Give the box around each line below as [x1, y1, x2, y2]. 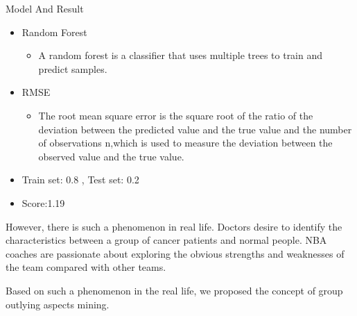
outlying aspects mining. [6, 297, 110, 311]
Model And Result [6, 1, 84, 15]
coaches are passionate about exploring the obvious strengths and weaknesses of [6, 246, 345, 260]
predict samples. [38, 61, 107, 76]
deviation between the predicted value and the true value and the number [38, 122, 352, 136]
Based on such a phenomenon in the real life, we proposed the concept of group [6, 283, 343, 297]
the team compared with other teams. [6, 260, 166, 274]
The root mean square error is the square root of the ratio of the [38, 108, 313, 122]
